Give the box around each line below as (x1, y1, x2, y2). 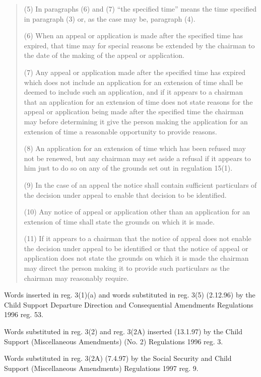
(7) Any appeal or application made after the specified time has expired (24, 66, 246, 77)
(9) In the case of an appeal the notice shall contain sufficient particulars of (24, 179, 257, 190)
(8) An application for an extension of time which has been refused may (24, 143, 246, 154)
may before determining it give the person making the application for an (24, 116, 248, 126)
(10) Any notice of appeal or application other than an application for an (24, 206, 250, 217)
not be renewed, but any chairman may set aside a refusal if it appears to (24, 153, 251, 163)
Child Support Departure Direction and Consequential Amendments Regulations (4, 299, 253, 310)
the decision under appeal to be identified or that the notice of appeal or (24, 243, 248, 253)
